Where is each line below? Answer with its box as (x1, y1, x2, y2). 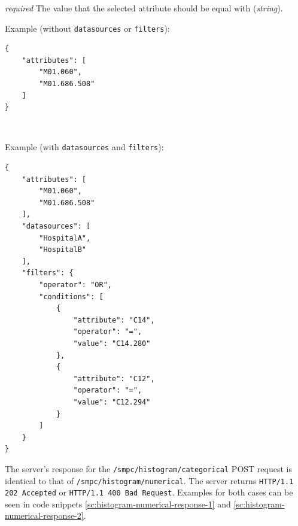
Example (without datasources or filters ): (5, 22, 170, 34)
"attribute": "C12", (73, 374, 155, 383)
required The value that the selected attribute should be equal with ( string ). (5, 2, 283, 14)
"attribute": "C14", (73, 315, 155, 324)
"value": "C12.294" (73, 397, 151, 406)
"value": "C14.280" (73, 339, 151, 348)
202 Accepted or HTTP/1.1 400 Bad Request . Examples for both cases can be (5, 486, 293, 498)
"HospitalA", (39, 233, 91, 242)
